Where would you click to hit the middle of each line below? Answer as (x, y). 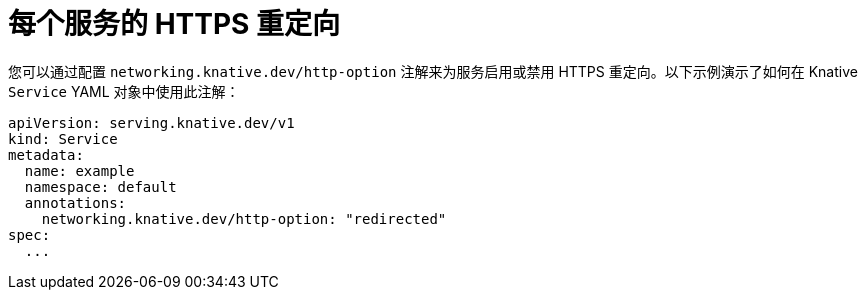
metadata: (46, 154)
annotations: (75, 202)
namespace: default (100, 186)
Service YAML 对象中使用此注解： (124, 91)
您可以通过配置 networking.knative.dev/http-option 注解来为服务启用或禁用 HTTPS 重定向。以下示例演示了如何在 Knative (433, 71)
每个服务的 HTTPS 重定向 (174, 24)
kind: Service (63, 138)
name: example (79, 170)
